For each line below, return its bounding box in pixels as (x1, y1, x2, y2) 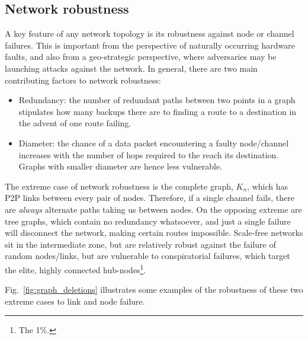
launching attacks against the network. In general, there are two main (5, 62, 258, 74)
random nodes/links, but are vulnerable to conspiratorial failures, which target (5, 250, 290, 262)
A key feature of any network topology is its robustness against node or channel (5, 27, 294, 40)
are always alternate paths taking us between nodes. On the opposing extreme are (5, 203, 302, 215)
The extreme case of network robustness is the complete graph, (5, 180, 233, 192)
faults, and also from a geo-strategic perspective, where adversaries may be (5, 50, 277, 63)
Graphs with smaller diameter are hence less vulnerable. (18, 160, 222, 172)
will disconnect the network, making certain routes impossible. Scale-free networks (5, 226, 303, 239)
